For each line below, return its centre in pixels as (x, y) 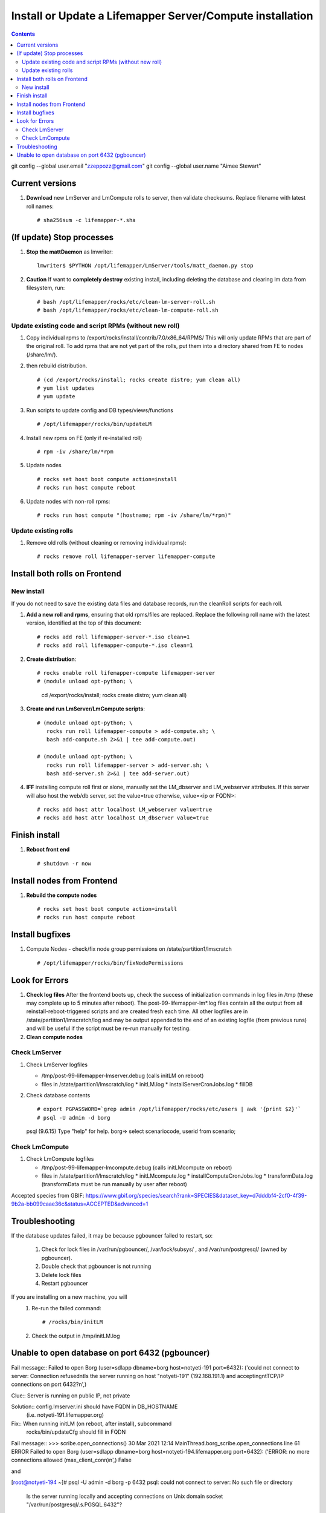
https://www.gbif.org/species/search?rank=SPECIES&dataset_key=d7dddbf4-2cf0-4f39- (196, 1195)
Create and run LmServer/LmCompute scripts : (85, 709)
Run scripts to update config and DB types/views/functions (100, 410)
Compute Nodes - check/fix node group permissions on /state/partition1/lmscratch (129, 949)
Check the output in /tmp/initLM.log (76, 1336)
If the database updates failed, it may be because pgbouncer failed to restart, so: (112, 1236)
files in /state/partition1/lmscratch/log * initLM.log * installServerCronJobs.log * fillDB (147, 1084)
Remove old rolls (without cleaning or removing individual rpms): (106, 543)
